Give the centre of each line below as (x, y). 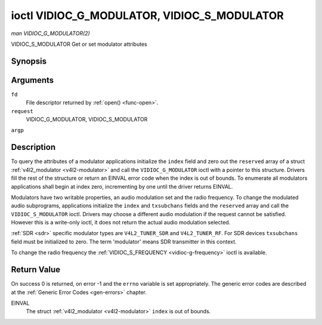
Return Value (36, 270)
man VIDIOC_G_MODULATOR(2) (51, 33)
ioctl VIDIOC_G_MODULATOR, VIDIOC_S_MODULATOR (148, 15)
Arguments (32, 80)
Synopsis (29, 61)
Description (33, 147)
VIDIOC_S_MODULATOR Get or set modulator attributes (79, 44)
